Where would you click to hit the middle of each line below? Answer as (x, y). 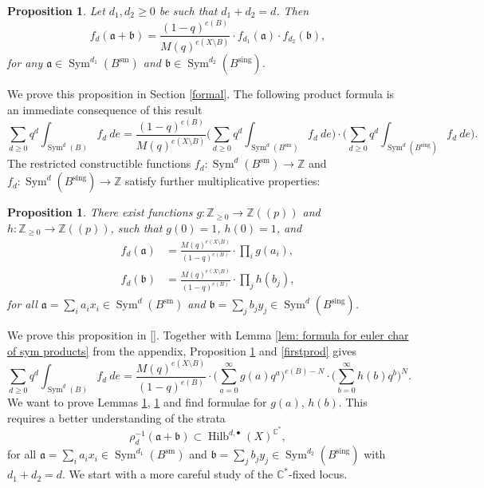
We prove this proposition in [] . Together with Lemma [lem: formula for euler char (208, 335)
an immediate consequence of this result (105, 109)
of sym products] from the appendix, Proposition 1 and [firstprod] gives (182, 350)
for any (25, 63)
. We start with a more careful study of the (168, 474)
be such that (188, 10)
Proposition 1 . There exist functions (100, 212)
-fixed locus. (318, 474)
